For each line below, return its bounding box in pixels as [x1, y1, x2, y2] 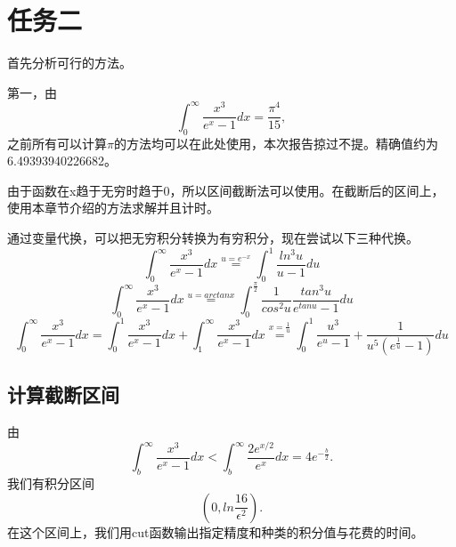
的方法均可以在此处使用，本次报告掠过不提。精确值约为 [113, 133, 438, 152]
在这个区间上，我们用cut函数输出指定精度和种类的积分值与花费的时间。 [7, 522, 424, 541]
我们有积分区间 [7, 474, 94, 493]
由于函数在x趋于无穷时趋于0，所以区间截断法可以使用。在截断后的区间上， [7, 181, 444, 199]
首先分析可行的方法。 [7, 53, 132, 72]
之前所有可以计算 [7, 133, 107, 152]
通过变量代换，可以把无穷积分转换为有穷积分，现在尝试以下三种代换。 [7, 229, 419, 247]
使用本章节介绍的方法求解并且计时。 [7, 198, 219, 217]
